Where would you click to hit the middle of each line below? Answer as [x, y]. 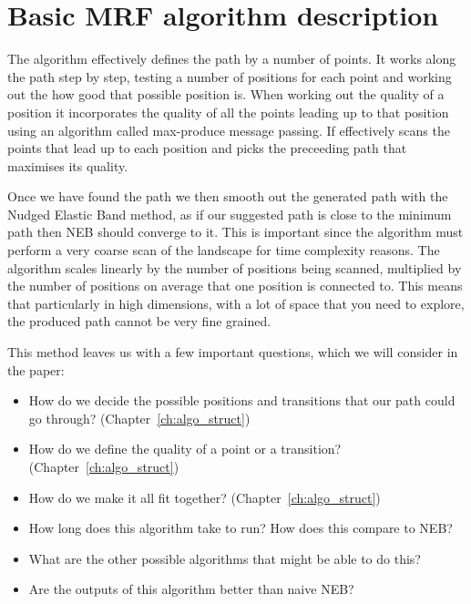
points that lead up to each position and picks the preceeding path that [207, 148]
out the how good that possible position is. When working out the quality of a [226, 94]
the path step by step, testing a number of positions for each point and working [230, 76]
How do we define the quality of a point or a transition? [185, 449]
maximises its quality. [68, 165]
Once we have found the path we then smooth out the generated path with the [228, 196]
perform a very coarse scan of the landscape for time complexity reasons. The [224, 250]
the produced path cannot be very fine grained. [139, 321]
